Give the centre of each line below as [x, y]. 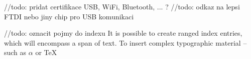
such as [15, 52]
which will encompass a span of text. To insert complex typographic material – [125, 42]
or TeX [46, 52]
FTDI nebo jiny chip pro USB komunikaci [69, 16]
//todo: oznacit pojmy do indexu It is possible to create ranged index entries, [123, 33]
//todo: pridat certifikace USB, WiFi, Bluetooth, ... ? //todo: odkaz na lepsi [122, 6]
